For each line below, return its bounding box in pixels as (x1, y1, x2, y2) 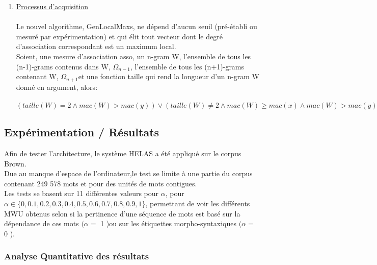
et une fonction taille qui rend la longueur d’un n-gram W (78, 71, 259, 82)
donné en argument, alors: (16, 81, 98, 92)
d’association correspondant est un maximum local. (16, 41, 176, 52)
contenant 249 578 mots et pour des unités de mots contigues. (4, 178, 197, 188)
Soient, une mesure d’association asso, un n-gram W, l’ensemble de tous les (16, 51, 251, 61)
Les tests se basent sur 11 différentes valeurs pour (4, 188, 159, 199)
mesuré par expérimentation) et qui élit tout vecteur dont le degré (16, 31, 223, 41)
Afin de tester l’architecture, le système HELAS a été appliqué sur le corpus (4, 148, 241, 158)
